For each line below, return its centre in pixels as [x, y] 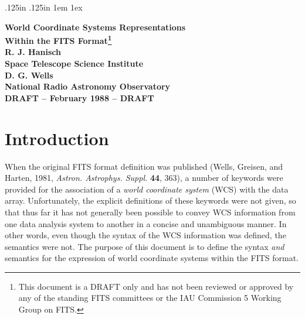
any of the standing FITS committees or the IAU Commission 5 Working [150, 298]
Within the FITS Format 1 [58, 40]
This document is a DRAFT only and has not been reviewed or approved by [156, 286]
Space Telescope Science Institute [74, 64]
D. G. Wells [29, 75]
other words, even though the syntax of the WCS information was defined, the [145, 235]
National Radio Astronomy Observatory [88, 86]
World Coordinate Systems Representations [95, 27]
